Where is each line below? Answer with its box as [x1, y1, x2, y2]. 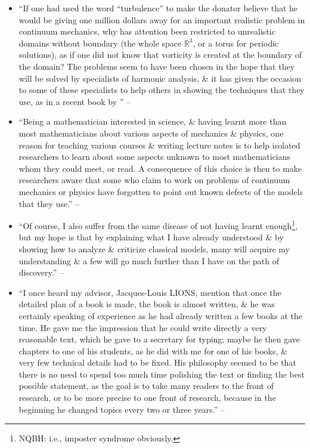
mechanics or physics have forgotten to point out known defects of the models [18, 185, 303, 197]
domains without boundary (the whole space [18, 36, 182, 49]
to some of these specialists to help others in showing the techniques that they [18, 84, 305, 96]
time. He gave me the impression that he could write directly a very [18, 321, 267, 333]
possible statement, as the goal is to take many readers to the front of [18, 379, 274, 392]
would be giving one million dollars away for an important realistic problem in [18, 13, 305, 26]
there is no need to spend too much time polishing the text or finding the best [18, 367, 305, 380]
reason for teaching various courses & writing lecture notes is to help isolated [18, 138, 300, 151]
